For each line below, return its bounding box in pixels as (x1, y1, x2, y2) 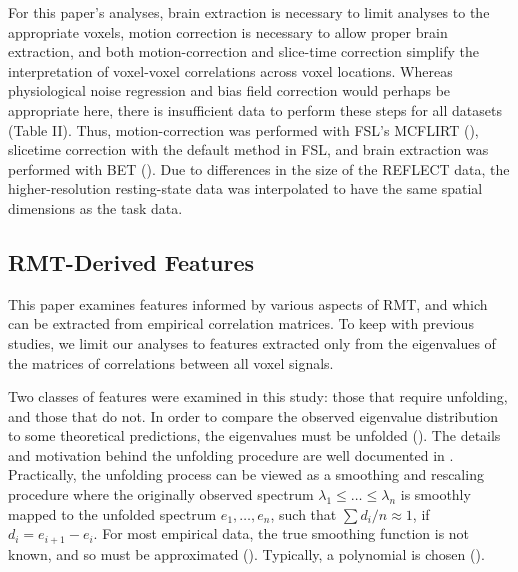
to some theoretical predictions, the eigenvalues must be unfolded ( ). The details (8, 425, 501, 446)
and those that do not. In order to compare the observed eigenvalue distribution (8, 405, 499, 426)
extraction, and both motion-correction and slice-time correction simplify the (8, 41, 479, 62)
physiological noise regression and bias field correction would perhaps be (8, 80, 451, 101)
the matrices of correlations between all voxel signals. (8, 352, 334, 373)
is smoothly (400, 484, 471, 505)
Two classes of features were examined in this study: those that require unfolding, (8, 386, 508, 407)
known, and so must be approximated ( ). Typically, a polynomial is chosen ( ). (8, 543, 485, 564)
